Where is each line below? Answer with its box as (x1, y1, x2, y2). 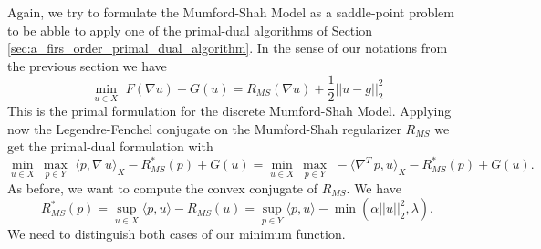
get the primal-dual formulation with (7, 137, 213, 156)
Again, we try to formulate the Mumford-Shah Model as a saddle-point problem (7, 3, 454, 21)
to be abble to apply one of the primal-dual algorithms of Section (7, 20, 372, 39)
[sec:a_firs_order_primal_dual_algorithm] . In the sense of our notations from (7, 38, 448, 57)
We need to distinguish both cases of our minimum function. (7, 224, 346, 244)
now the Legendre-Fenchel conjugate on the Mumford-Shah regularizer (7, 119, 401, 138)
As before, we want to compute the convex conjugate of (7, 178, 317, 197)
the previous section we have (7, 56, 167, 75)
